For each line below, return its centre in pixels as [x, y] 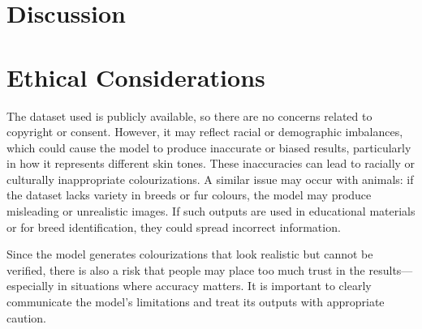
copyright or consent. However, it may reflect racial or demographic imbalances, [205, 132]
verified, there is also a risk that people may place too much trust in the [186, 269]
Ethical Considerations [136, 77]
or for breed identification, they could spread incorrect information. [174, 226]
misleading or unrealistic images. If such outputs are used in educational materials [211, 211]
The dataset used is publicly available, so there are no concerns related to [189, 115]
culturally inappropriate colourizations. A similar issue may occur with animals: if [210, 179]
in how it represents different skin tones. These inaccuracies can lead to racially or [211, 163]
